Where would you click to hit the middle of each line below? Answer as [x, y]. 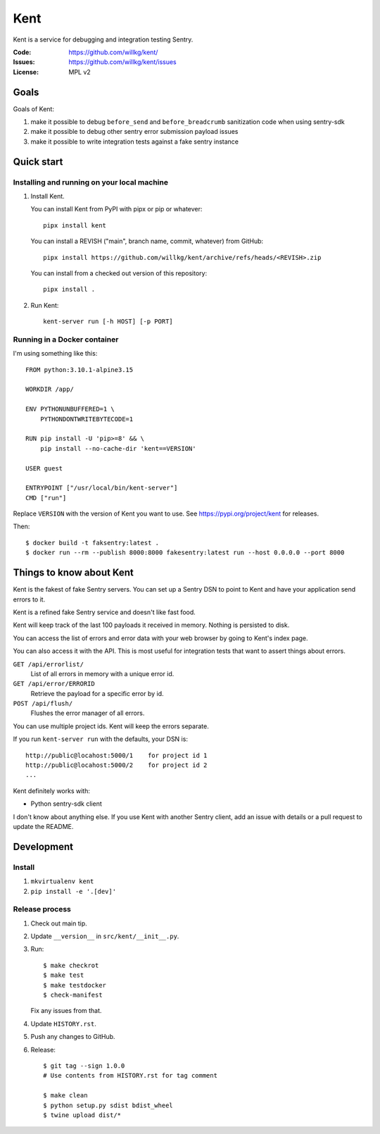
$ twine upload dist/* [82, 1115]
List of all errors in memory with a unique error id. [102, 673]
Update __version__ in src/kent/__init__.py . [105, 936]
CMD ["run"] [46, 498]
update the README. [43, 826]
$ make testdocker [75, 985]
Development [43, 846]
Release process [42, 909]
